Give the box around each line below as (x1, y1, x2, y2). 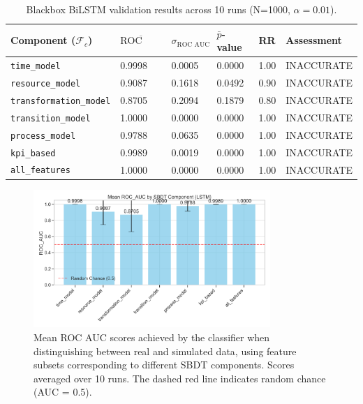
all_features (10, 165, 71, 176)
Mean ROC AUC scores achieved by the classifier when (34, 329, 270, 344)
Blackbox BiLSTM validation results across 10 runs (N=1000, (26, 2, 290, 16)
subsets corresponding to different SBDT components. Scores (34, 357, 295, 372)
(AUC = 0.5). (34, 384, 92, 399)
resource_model (10, 78, 81, 89)
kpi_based (10, 148, 56, 158)
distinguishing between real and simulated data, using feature (34, 343, 297, 358)
